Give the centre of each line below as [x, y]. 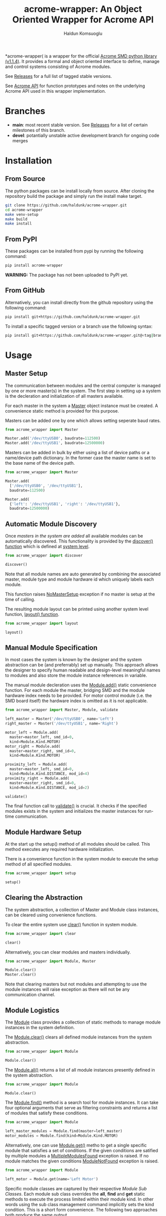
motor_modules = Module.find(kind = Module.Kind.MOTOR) [62, 1136]
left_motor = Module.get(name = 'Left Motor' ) [52, 1179]
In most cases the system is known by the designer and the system [74, 660]
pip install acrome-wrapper [34, 266]
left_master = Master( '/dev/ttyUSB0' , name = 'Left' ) [59, 719]
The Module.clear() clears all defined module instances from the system [79, 1037]
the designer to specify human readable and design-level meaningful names [83, 670]
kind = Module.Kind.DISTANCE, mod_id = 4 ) [50, 774]
